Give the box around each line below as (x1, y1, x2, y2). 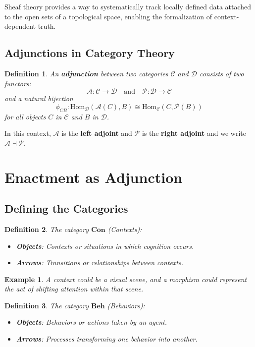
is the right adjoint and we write (142, 128, 246, 138)
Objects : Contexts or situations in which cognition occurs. (16, 240, 194, 251)
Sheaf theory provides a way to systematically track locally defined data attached (4, 1, 252, 11)
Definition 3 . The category (4, 300, 89, 310)
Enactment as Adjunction (4, 167, 183, 187)
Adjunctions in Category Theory (4, 45, 175, 60)
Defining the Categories (4, 201, 128, 216)
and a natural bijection (4, 93, 73, 104)
